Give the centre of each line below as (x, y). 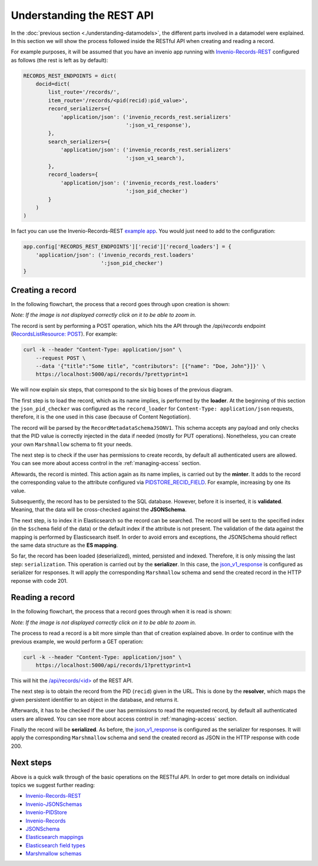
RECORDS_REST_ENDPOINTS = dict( (70, 76)
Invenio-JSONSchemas (54, 804)
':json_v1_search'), (155, 158)
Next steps (31, 763)
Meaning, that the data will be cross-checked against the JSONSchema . (99, 510)
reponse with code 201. (39, 580)
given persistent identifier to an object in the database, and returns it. (95, 699)
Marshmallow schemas (54, 854)
